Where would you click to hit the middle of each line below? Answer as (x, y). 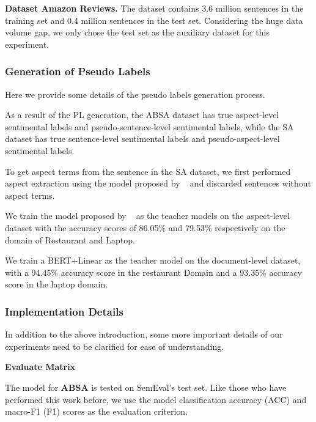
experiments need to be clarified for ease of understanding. (115, 346)
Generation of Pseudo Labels (78, 71)
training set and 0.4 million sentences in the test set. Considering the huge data (154, 20)
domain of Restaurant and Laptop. (70, 239)
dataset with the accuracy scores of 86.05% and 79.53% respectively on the (145, 227)
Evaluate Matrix (40, 367)
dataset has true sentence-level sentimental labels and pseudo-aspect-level (142, 139)
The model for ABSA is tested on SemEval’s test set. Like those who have (146, 387)
